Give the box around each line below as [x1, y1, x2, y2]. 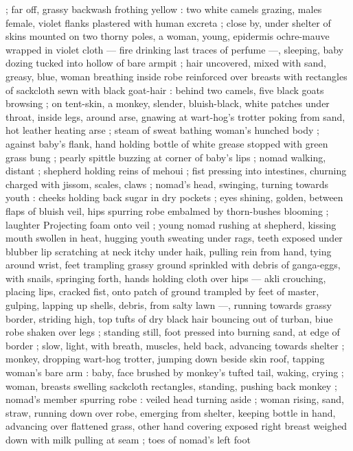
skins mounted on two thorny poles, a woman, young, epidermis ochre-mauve [5, 29, 330, 43]
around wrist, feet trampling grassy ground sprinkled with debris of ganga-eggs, [5, 257, 341, 272]
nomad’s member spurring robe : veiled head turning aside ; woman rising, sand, [5, 392, 344, 406]
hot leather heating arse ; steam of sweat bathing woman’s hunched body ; [5, 123, 319, 137]
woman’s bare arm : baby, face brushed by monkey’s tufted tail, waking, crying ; [5, 365, 344, 380]
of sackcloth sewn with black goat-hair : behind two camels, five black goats [5, 82, 324, 97]
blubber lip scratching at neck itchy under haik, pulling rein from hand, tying [5, 244, 332, 258]
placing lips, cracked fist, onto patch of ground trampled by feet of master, [5, 284, 319, 299]
